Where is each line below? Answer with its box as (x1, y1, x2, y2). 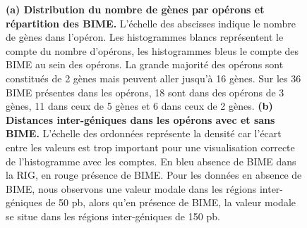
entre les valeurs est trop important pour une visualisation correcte (6, 139, 295, 154)
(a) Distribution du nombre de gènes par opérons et (6, 2, 265, 16)
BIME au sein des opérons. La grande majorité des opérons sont (6, 57, 284, 72)
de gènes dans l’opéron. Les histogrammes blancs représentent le (6, 30, 284, 44)
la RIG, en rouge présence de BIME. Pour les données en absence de (6, 167, 302, 182)
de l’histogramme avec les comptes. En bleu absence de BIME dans (6, 153, 296, 168)
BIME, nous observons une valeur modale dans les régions (6, 181, 257, 196)
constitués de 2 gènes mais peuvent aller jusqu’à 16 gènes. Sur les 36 (6, 70, 301, 85)
